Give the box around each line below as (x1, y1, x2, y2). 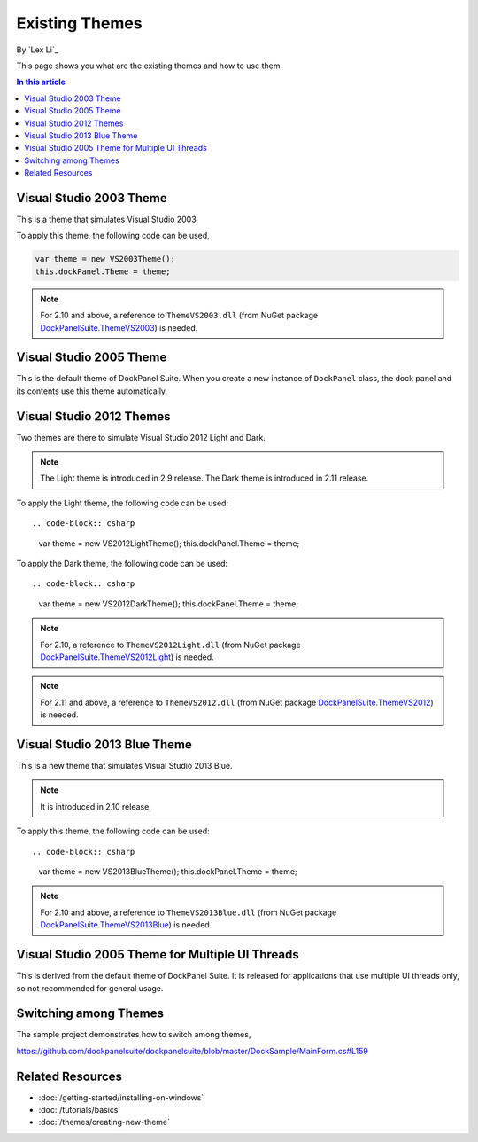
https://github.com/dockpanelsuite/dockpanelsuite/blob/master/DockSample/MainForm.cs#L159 (16, 1045, 369, 1056)
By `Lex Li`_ (16, 44, 59, 55)
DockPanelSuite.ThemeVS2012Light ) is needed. (40, 652, 214, 662)
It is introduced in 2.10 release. (40, 801, 152, 811)
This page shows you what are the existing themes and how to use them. (16, 60, 283, 71)
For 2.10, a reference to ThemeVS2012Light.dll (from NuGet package (40, 639, 301, 650)
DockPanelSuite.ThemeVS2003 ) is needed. (40, 322, 198, 332)
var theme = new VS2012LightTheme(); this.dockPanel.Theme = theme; (38, 537, 300, 549)
